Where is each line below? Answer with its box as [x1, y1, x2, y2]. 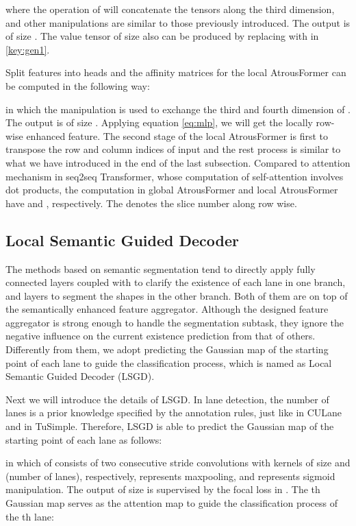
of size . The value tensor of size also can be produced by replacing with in [5, 29, 319, 43]
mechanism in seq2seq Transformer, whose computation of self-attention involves [5, 169, 344, 183]
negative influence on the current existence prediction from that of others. [5, 328, 316, 343]
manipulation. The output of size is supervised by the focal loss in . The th [5, 482, 320, 497]
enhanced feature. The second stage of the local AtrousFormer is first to [26, 128, 328, 143]
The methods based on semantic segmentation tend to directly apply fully [5, 261, 316, 276]
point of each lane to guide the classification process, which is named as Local [5, 355, 332, 370]
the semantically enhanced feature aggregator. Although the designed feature [5, 302, 329, 316]
